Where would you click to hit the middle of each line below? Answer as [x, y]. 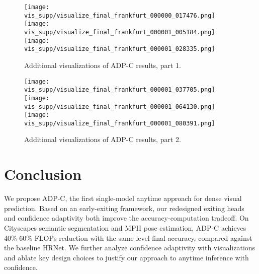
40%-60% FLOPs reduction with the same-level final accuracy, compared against [128, 237]
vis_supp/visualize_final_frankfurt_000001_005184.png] [120, 32]
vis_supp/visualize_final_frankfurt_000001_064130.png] [120, 107]
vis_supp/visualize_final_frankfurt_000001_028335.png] [120, 49]
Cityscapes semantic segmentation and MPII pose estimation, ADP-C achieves [125, 227]
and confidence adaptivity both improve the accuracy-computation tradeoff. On [126, 218]
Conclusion [43, 174]
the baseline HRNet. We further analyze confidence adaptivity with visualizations [130, 248]
